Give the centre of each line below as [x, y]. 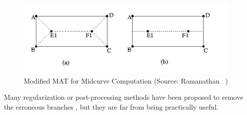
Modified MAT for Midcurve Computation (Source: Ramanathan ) [126, 80]
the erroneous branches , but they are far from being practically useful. [111, 106]
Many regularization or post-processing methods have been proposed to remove [124, 97]
